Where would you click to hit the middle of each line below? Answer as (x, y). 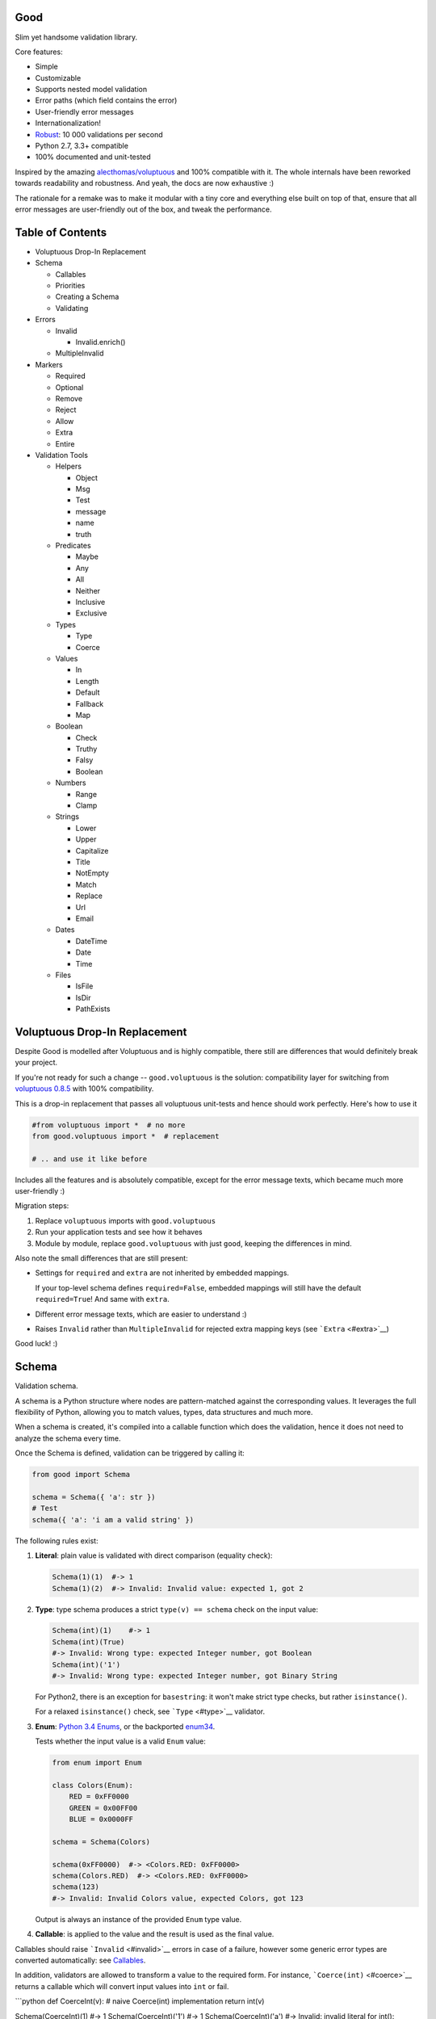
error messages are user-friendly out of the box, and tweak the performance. (143, 209)
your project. (36, 1063)
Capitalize (92, 850)
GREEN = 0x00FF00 (103, 1808)
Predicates (73, 546)
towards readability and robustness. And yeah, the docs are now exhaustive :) (145, 183)
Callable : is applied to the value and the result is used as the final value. (155, 1934)
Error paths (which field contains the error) (106, 100)
